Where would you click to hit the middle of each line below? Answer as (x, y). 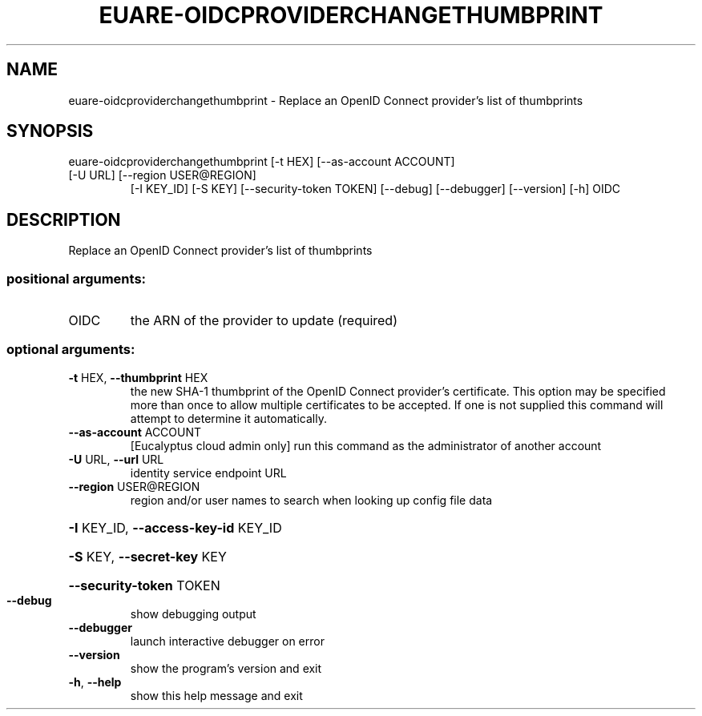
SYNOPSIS (50, 131)
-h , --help (95, 682)
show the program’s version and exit (226, 668)
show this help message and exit (216, 695)
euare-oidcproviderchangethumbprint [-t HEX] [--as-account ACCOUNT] (262, 162)
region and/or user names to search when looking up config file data (311, 500)
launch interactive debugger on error (227, 641)
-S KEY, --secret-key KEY (147, 556)
